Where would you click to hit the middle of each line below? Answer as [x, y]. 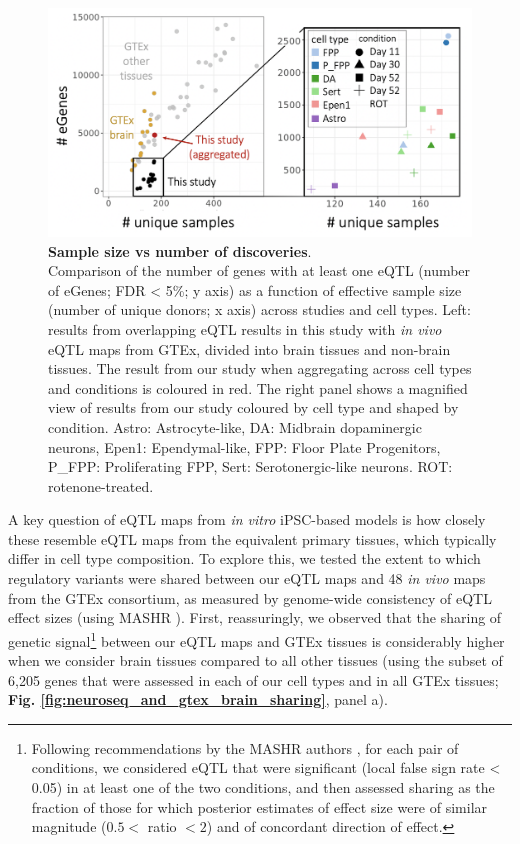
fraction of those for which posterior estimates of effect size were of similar [259, 806]
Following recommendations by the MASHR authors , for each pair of [245, 747]
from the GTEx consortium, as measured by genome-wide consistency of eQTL [250, 597]
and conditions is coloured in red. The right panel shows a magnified [258, 387]
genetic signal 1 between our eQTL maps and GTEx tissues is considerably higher [256, 639]
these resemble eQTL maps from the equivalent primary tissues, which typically [252, 538]
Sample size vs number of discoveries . [180, 250]
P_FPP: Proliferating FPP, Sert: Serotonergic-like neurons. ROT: [250, 466]
